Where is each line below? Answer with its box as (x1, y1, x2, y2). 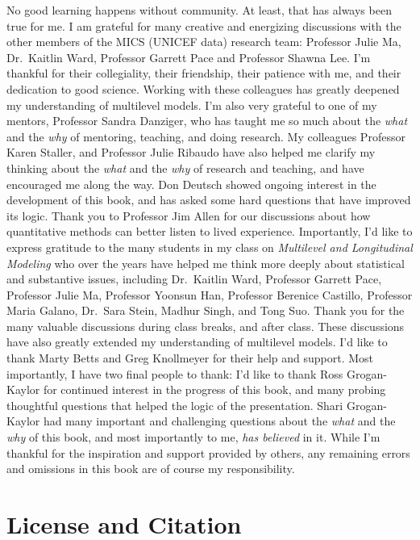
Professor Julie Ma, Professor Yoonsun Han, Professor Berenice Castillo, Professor (6, 286, 413, 303)
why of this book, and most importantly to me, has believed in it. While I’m (6, 429, 380, 446)
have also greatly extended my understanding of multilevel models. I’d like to (6, 333, 388, 350)
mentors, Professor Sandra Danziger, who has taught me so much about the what (6, 112, 408, 129)
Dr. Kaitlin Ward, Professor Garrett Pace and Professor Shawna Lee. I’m (6, 48, 371, 65)
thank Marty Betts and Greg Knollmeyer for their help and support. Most (6, 350, 374, 366)
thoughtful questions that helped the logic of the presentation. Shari (6, 396, 343, 413)
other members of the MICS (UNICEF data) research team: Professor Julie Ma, (6, 33, 401, 50)
